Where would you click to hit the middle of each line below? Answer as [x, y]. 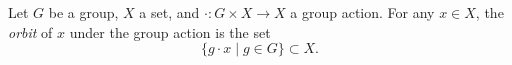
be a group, [83, 12]
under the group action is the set [170, 31]
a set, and [169, 12]
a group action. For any [362, 12]
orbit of [30, 31]
